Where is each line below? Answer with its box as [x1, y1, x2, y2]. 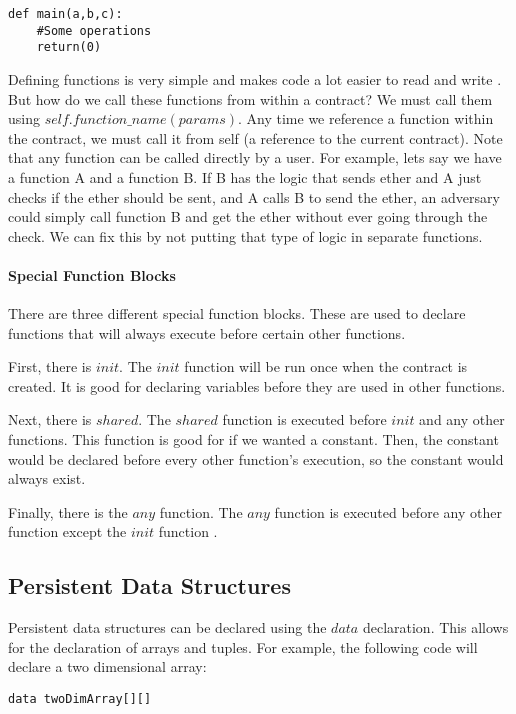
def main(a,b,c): [8, 7, 123, 21]
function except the [8, 521, 127, 542]
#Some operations [36, 23, 152, 38]
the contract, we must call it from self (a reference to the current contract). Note [8, 127, 503, 148]
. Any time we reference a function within [238, 108, 494, 129]
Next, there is [8, 409, 92, 430]
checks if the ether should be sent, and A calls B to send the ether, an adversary [8, 186, 500, 207]
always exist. [8, 468, 86, 489]
